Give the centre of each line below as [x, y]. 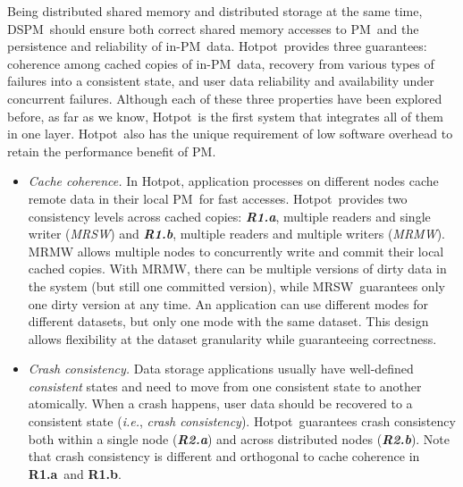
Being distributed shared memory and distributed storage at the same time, [215, 11]
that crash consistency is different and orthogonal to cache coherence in [224, 456]
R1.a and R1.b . [75, 473]
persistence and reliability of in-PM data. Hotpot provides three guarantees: [217, 46]
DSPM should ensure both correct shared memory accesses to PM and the [213, 28]
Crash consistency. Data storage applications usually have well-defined [221, 369]
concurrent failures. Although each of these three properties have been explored [225, 98]
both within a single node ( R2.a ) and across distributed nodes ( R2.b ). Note [239, 438]
